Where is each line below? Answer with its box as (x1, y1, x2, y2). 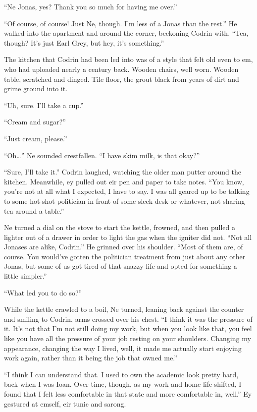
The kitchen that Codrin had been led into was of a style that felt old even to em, (4, 54, 253, 64)
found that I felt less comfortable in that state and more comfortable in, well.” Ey (4, 389, 252, 399)
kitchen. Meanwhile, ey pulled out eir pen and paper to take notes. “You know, (4, 176, 244, 186)
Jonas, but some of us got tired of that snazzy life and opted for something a (4, 261, 237, 271)
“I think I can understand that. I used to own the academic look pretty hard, (4, 369, 239, 379)
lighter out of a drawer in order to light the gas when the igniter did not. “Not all (4, 232, 252, 242)
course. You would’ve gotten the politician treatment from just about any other (4, 251, 246, 261)
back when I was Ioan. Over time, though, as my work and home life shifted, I (4, 379, 242, 389)
